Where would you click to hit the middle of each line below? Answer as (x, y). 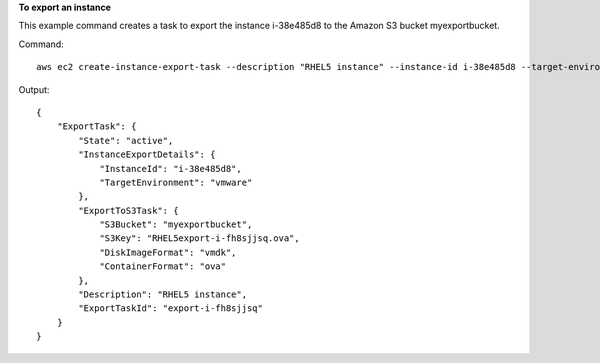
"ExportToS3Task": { (128, 210)
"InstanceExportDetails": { (147, 154)
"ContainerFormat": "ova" (163, 266)
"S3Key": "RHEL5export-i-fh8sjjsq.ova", (199, 238)
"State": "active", (126, 140)
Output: (34, 89)
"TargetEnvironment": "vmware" (176, 182)
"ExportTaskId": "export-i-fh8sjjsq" (171, 308)
